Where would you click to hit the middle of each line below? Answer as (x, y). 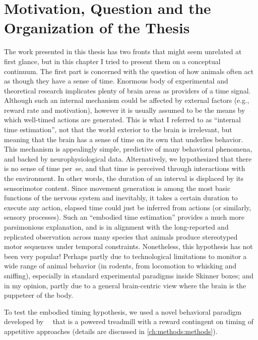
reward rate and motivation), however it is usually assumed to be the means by (125, 110)
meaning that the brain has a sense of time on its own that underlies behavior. (124, 139)
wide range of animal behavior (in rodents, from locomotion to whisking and (120, 266)
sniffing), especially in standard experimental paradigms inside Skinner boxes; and (129, 275)
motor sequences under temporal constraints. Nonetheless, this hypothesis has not (129, 246)
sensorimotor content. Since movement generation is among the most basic (117, 188)
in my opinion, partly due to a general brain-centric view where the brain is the (125, 285)
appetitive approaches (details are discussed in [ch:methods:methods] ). (111, 331)
